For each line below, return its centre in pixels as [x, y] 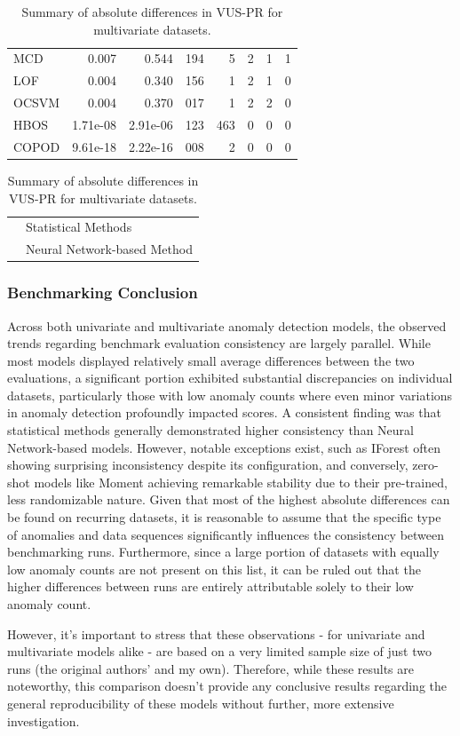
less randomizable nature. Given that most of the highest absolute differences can [229, 499]
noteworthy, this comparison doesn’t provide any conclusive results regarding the [227, 686]
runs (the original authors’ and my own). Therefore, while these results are [210, 668]
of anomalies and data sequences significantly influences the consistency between [226, 534]
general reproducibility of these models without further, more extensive [201, 703]
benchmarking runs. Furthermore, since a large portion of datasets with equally [223, 552]
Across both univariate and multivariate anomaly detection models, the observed [227, 325]
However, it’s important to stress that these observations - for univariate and [216, 633]
